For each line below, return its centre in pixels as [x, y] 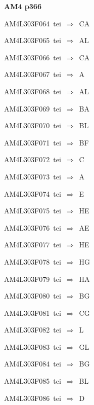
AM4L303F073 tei [33, 176]
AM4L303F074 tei [33, 193]
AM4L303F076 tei [33, 227]
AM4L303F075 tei [33, 211]
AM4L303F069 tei [33, 108]
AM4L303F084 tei [33, 364]
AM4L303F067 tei [33, 74]
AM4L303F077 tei [33, 245]
